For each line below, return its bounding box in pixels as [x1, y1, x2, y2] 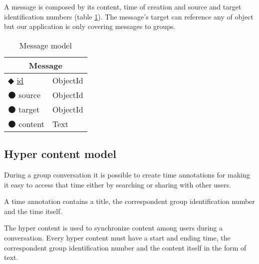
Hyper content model [4, 146, 117, 161]
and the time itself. [4, 205, 62, 216]
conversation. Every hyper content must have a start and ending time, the [4, 232, 231, 242]
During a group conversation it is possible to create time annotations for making [4, 169, 250, 179]
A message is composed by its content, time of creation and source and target [4, 1, 242, 11]
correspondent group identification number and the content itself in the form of [4, 242, 247, 252]
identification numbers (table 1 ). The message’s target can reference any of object [4, 11, 254, 21]
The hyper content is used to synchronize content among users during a [4, 222, 223, 233]
